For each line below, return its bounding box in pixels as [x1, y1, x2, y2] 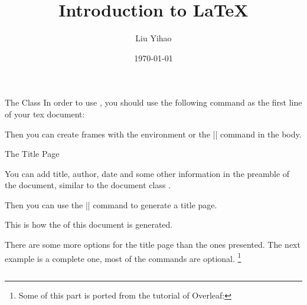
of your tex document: [5, 107, 85, 120]
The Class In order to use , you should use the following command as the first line [5, 96, 302, 109]
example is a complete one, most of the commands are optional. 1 [5, 250, 241, 264]
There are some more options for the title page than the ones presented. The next [5, 238, 301, 251]
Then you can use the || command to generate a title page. [5, 198, 217, 211]
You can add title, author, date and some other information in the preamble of [5, 167, 290, 179]
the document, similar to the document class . [5, 179, 171, 191]
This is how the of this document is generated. [5, 218, 173, 231]
